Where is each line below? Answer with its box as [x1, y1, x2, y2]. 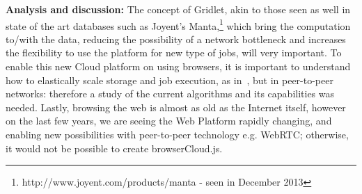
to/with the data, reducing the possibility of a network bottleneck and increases [6, 31, 346, 46]
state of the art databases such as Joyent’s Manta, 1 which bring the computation [6, 16, 351, 33]
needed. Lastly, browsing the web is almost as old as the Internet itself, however [6, 99, 346, 114]
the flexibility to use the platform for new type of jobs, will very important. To [6, 45, 342, 60]
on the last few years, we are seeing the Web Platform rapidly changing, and [6, 113, 332, 128]
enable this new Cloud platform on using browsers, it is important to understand [6, 59, 351, 74]
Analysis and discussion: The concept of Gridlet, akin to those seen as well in [6, 2, 351, 16]
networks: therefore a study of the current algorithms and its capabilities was [6, 86, 335, 101]
